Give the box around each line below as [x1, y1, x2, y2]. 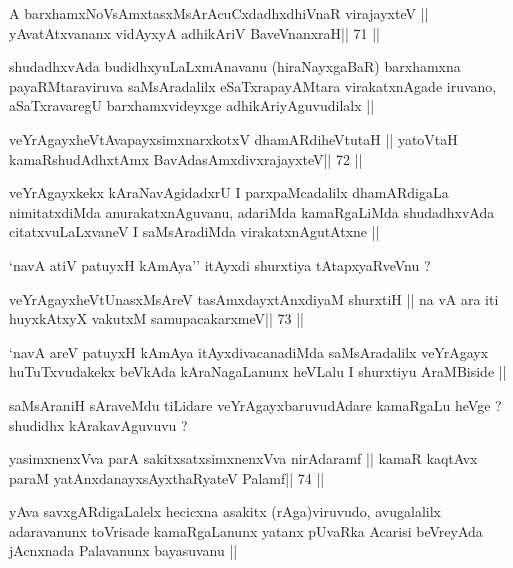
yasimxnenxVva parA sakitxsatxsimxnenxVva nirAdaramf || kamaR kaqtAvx [9, 448, 478, 469]
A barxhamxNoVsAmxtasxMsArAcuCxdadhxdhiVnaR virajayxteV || [9, 3, 429, 23]
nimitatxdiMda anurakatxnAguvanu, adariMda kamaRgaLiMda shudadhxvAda [9, 201, 495, 222]
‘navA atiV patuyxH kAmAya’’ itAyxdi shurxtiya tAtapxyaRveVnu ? [9, 254, 431, 275]
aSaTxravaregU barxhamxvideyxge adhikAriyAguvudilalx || [9, 95, 375, 116]
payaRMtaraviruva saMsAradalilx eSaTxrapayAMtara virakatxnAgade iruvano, [9, 75, 497, 96]
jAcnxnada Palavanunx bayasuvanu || [9, 540, 238, 561]
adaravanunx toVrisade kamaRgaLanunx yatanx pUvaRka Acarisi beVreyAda [9, 520, 483, 541]
